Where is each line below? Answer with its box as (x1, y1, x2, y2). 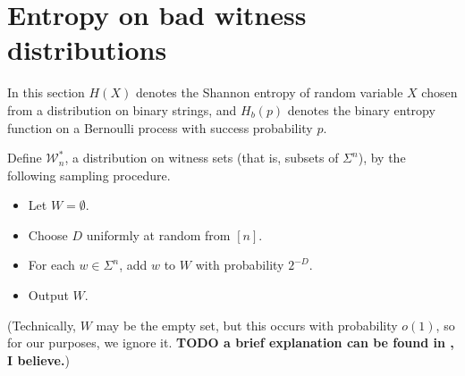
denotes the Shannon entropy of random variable (135, 83, 403, 102)
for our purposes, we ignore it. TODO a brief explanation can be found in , (7, 333, 454, 352)
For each (28, 255, 75, 274)
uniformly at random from (86, 225, 231, 244)
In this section (7, 83, 85, 102)
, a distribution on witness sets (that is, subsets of (64, 148, 339, 167)
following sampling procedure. (7, 165, 171, 184)
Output (28, 286, 69, 305)
